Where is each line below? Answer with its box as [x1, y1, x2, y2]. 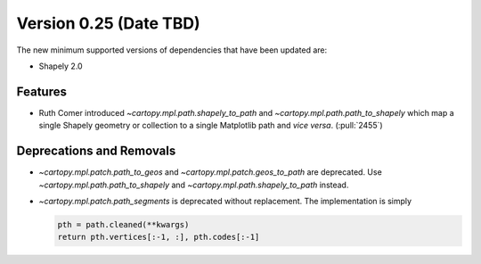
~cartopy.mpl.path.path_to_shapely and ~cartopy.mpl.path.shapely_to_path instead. [38, 179, 349, 190]
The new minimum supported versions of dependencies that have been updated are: [16, 45, 328, 55]
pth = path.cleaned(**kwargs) [57, 219, 190, 229]
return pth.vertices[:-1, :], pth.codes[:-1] [57, 232, 260, 243]
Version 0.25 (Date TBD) [16, 13, 200, 33]
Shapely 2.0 [38, 61, 84, 71]
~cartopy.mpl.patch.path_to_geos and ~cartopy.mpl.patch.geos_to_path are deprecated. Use [38, 167, 382, 177]
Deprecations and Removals [16, 144, 176, 159]
